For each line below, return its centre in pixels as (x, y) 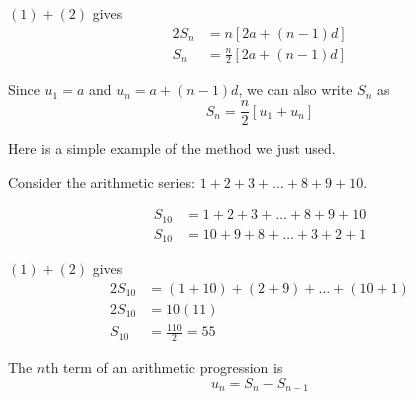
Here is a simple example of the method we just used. (172, 148)
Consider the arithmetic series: (101, 181)
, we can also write (295, 89)
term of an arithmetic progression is (173, 367)
